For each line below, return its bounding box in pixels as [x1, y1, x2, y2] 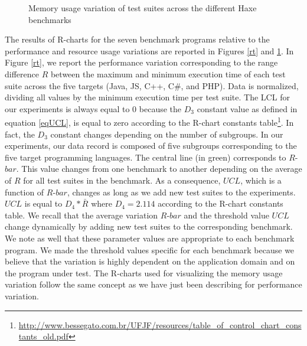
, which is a [240, 174, 282, 186]
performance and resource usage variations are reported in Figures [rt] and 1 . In [5, 44, 294, 57]
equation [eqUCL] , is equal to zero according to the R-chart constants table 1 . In [5, 115, 294, 128]
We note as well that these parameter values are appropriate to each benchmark [5, 231, 295, 244]
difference [5, 67, 39, 80]
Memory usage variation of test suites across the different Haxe [28, 2, 257, 14]
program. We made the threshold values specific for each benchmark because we [5, 243, 295, 256]
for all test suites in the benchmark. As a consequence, [23, 174, 221, 186]
